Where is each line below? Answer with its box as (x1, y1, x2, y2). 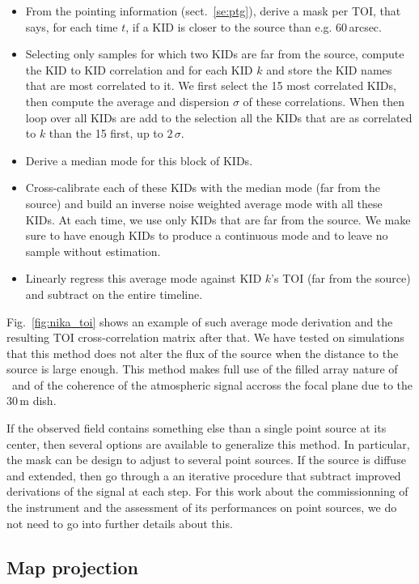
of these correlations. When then (243, 92, 404, 109)
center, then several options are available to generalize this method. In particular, (6, 435, 410, 452)
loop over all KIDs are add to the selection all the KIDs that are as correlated (25, 109, 413, 126)
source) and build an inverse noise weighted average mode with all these (25, 194, 383, 211)
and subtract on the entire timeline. (25, 285, 203, 302)
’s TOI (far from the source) (271, 270, 411, 287)
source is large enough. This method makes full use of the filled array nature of (6, 360, 398, 377)
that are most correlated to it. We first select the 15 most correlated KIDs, (25, 77, 396, 94)
